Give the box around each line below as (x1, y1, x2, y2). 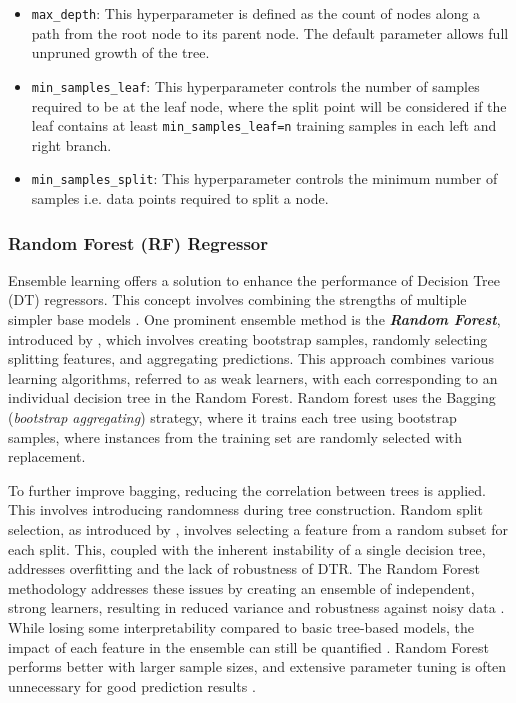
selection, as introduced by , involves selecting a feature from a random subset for (8, 518, 508, 539)
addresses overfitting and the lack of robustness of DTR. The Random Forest (8, 558, 481, 579)
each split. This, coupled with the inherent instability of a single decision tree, (8, 538, 486, 559)
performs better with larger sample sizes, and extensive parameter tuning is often (8, 656, 507, 677)
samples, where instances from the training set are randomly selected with (8, 426, 463, 447)
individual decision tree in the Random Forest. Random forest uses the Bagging (8, 387, 496, 408)
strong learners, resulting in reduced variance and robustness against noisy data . (8, 597, 505, 618)
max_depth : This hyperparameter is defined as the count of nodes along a (31, 3, 481, 23)
